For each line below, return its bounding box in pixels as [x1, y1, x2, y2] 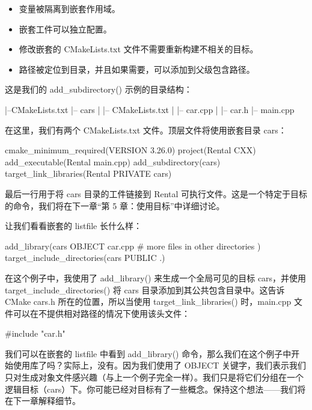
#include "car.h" [5, 327, 66, 340]
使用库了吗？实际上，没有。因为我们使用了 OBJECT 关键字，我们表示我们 [13, 359, 307, 372]
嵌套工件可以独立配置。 [19, 22, 112, 35]
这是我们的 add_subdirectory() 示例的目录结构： [5, 83, 192, 96]
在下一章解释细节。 [5, 394, 81, 407]
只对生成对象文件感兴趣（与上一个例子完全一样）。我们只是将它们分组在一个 [5, 371, 304, 384]
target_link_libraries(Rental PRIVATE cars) [5, 167, 172, 180]
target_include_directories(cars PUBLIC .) [5, 251, 165, 264]
